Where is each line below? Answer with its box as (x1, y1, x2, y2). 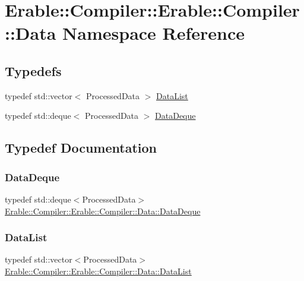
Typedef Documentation (5, 138, 157, 157)
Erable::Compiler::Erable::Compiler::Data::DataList (5, 264, 192, 277)
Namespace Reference (62, 21, 245, 45)
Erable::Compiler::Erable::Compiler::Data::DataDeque (5, 204, 201, 217)
